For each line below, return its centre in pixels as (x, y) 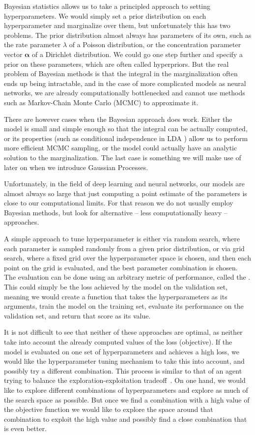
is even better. (25, 428)
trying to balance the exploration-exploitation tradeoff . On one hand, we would (125, 380)
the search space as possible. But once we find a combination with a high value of (127, 399)
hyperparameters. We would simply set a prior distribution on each (105, 15)
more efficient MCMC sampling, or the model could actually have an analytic (121, 148)
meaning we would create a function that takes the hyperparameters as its (116, 296)
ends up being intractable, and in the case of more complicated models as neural (125, 83)
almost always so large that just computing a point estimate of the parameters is (126, 193)
